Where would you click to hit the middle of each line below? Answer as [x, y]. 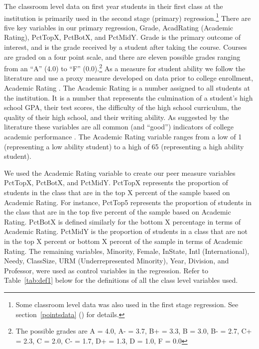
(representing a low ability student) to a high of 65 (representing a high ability [124, 146]
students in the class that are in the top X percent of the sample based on [117, 192]
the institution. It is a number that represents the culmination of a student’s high [129, 97]
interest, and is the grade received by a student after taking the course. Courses [126, 47]
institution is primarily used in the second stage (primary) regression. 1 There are [128, 17]
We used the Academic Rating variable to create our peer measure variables [120, 173]
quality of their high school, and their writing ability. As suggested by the [117, 117]
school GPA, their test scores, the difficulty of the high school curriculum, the [123, 107]
